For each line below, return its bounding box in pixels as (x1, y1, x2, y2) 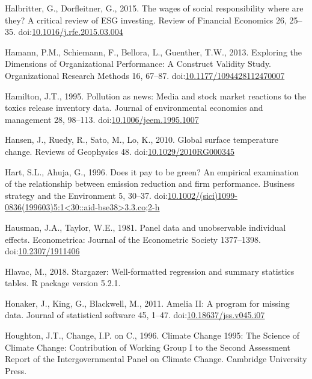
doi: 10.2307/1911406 (5, 245, 80, 257)
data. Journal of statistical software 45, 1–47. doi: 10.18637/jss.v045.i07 (5, 309, 265, 321)
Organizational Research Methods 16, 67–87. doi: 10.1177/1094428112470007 (5, 69, 285, 81)
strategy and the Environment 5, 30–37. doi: (5, 189, 168, 201)
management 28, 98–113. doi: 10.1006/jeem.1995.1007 (5, 113, 199, 125)
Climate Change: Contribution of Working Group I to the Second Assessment (5, 340, 290, 353)
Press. (5, 364, 27, 377)
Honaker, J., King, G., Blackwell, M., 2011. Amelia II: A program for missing (5, 296, 290, 309)
